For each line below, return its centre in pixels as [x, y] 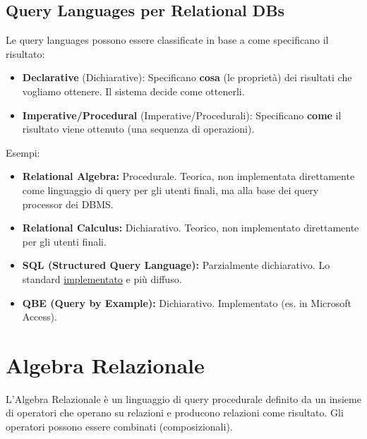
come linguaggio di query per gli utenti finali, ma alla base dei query [170, 190]
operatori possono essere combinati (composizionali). [119, 427]
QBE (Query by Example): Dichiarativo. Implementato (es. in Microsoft [187, 302]
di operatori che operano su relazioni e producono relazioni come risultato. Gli [175, 413]
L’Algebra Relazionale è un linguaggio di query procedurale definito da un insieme [183, 398]
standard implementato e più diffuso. [102, 278]
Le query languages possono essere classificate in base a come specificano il [167, 40]
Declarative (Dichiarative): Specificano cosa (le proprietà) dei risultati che [187, 77]
